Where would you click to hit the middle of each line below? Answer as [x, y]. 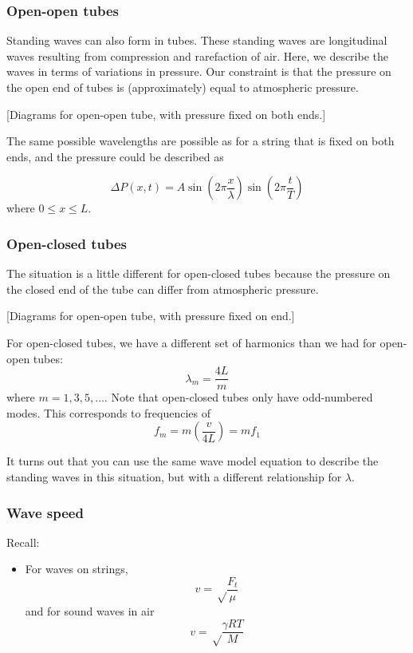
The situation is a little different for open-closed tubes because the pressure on [199, 273]
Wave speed [45, 512]
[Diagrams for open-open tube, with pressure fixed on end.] [151, 316]
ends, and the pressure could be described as [115, 156]
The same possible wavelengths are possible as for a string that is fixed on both [201, 141]
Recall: [23, 542]
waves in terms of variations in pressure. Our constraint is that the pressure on [199, 71]
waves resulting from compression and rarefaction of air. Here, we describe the [197, 55]
